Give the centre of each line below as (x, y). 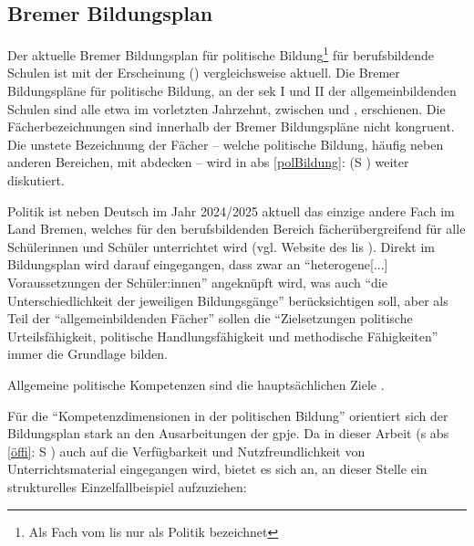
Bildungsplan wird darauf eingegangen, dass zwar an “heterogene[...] (198, 264)
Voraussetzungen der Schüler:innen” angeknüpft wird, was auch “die (197, 282)
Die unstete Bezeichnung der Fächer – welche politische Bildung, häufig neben (226, 144)
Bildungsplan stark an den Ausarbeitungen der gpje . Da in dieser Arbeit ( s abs (228, 433)
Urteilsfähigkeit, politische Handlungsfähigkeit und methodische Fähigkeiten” (223, 336)
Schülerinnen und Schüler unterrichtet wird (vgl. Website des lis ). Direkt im (221, 246)
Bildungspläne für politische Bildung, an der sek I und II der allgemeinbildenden (232, 91)
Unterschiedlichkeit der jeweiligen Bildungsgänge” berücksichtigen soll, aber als (228, 300)
